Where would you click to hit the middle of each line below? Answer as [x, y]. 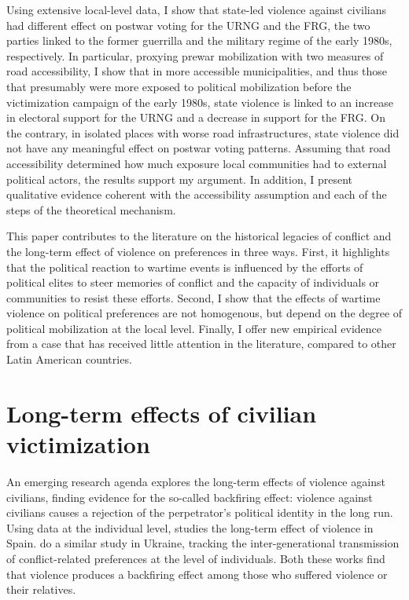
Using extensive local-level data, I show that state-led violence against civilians [197, 9]
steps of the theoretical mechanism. [91, 209]
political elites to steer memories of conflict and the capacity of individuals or [193, 282]
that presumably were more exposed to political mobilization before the [179, 86]
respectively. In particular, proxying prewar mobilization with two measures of [195, 55]
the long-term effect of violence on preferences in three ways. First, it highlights [198, 251]
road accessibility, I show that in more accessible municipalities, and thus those [197, 71]
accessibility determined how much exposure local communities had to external [197, 163]
